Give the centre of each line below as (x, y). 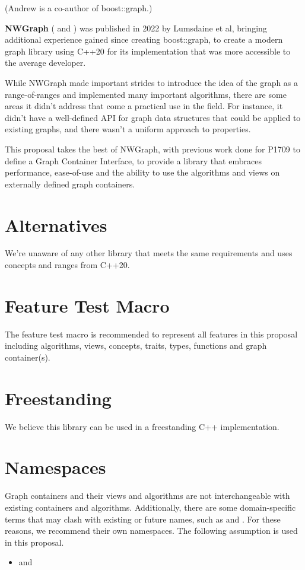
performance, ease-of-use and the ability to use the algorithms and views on (142, 172)
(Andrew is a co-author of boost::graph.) (79, 8)
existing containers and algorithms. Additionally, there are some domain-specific (150, 507)
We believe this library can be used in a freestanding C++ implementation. (142, 426)
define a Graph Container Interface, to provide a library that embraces (133, 160)
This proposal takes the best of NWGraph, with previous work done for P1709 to (152, 149)
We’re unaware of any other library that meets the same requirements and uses (149, 253)
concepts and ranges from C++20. (67, 265)
